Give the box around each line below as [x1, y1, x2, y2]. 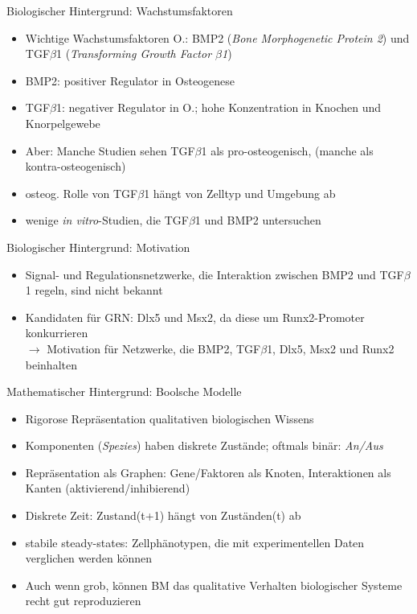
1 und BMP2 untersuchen [194, 212, 321, 229]
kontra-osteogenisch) [25, 158, 126, 175]
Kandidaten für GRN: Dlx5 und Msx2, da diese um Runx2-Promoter [25, 308, 365, 325]
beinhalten [25, 356, 77, 373]
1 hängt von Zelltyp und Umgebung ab [144, 184, 336, 201]
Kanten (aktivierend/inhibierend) [25, 480, 190, 497]
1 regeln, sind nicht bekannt [25, 282, 163, 299]
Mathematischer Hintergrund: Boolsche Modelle [6, 383, 242, 400]
